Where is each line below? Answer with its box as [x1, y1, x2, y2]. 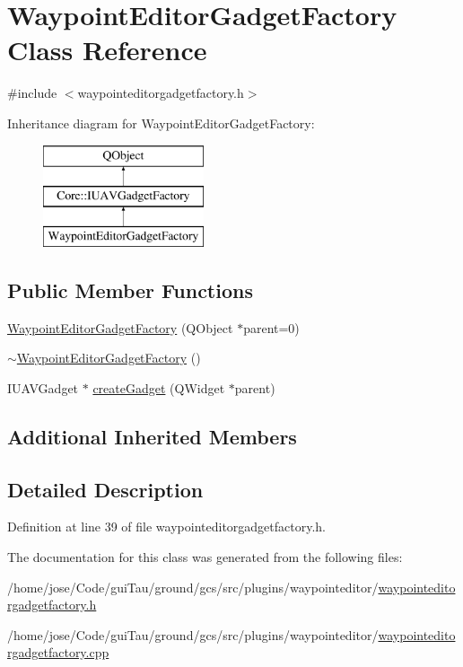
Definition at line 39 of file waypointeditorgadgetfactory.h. [7, 517, 326, 536]
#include [7, 83, 57, 102]
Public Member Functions [7, 276, 253, 303]
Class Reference [7, 31, 207, 68]
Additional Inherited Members [7, 422, 297, 450]
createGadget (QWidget [92, 378, 225, 397]
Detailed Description [7, 475, 204, 503]
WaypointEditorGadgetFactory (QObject [7, 318, 233, 337]
